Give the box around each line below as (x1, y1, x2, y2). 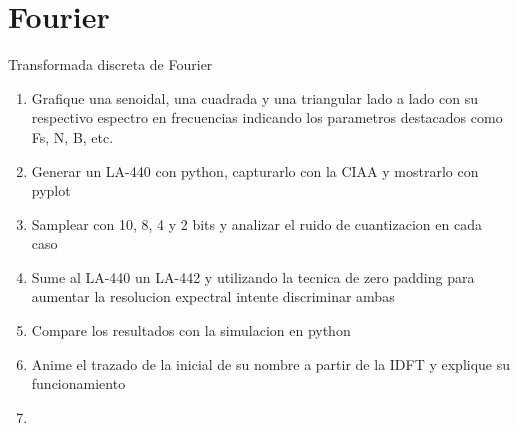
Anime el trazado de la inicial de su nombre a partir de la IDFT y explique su (31, 353, 511, 374)
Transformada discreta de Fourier (8, 54, 213, 75)
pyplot (31, 180, 71, 201)
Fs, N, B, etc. (31, 126, 114, 147)
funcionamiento (31, 373, 126, 394)
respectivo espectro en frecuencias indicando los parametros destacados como (31, 107, 503, 128)
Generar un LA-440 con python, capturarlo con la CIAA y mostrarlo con (31, 160, 479, 181)
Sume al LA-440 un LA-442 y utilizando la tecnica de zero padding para (31, 266, 475, 287)
